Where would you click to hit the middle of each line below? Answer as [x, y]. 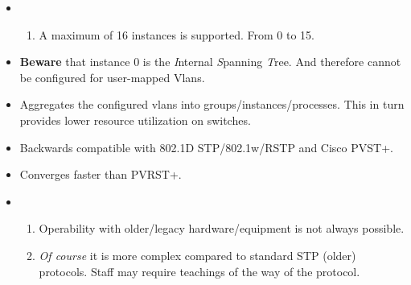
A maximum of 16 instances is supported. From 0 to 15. [177, 34]
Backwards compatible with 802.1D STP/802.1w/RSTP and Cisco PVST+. [206, 147]
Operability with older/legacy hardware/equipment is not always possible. [222, 228]
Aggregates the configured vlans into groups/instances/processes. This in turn [212, 104]
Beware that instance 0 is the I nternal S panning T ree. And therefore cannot [210, 62]
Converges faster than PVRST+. [101, 174]
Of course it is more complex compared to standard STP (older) [197, 255]
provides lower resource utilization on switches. [135, 120]
